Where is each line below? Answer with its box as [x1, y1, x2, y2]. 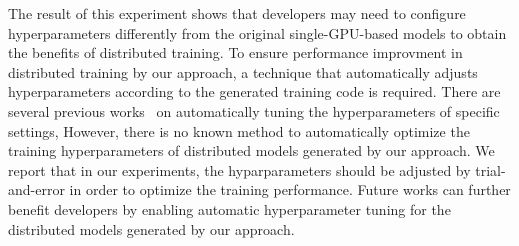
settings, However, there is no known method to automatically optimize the [8, 120, 470, 141]
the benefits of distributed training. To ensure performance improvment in [8, 42, 463, 63]
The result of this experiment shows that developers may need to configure [8, 3, 466, 23]
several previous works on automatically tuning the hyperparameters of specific [8, 100, 500, 121]
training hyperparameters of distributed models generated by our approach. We [8, 140, 495, 161]
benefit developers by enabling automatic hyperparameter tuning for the [8, 198, 451, 219]
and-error [8, 179, 65, 200]
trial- [475, 159, 506, 180]
